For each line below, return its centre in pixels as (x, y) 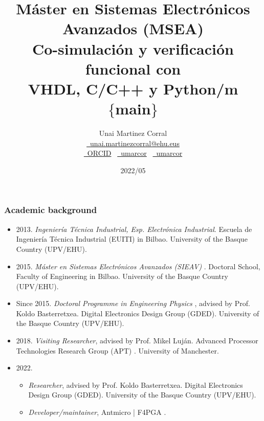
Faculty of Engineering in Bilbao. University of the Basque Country (122, 276)
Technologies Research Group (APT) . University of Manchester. (117, 350)
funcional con (133, 68)
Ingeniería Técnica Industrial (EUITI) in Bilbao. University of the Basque (132, 239)
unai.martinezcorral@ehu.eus (135, 143)
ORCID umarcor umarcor (135, 153)
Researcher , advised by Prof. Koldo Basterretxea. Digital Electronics (136, 384)
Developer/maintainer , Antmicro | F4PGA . (97, 412)
